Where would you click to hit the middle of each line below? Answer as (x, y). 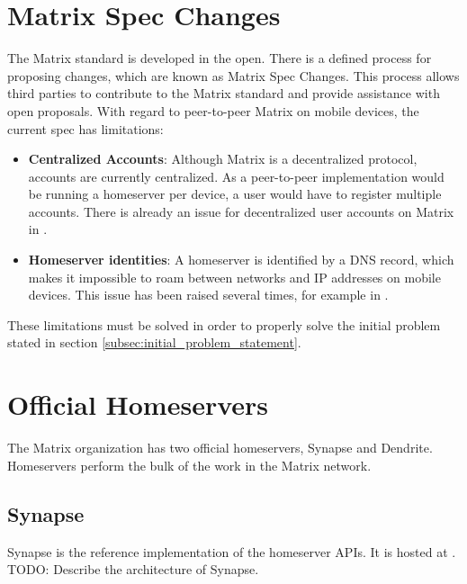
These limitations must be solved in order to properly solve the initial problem (224, 324)
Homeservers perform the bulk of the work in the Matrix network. (189, 465)
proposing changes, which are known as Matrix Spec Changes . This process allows (233, 75)
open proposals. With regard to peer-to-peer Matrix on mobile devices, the (213, 110)
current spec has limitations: (85, 128)
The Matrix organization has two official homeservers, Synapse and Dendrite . (220, 448)
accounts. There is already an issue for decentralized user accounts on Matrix (241, 211)
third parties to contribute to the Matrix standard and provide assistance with (224, 93)
